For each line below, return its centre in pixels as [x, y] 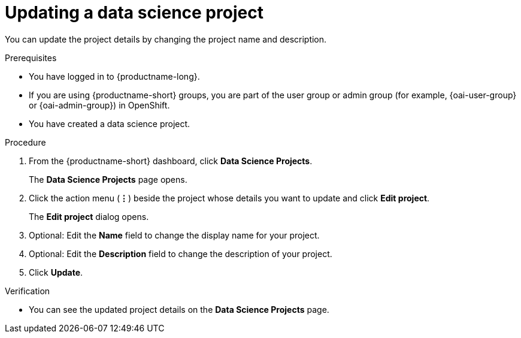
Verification [28, 291]
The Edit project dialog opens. [89, 216]
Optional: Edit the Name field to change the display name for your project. [174, 235]
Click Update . [56, 272]
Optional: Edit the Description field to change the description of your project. [181, 253]
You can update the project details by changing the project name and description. [166, 39]
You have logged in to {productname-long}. [114, 76]
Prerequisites [31, 58]
